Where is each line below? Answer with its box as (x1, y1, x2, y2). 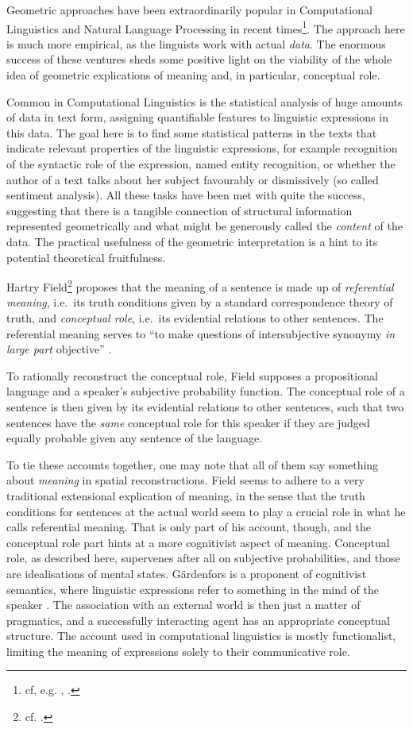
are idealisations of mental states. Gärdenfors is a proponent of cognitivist (6, 565, 367, 581)
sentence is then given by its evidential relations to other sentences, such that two (6, 398, 404, 415)
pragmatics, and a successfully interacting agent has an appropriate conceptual (6, 611, 390, 628)
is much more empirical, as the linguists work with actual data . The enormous (6, 35, 386, 52)
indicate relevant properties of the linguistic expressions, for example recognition (6, 140, 398, 156)
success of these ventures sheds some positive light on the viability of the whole (6, 51, 392, 67)
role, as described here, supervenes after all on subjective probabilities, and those (6, 550, 400, 566)
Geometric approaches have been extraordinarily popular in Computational (6, 2, 372, 17)
